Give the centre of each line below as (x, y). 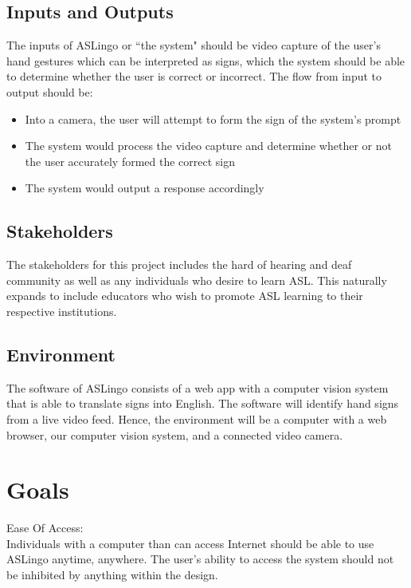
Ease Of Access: (45, 528)
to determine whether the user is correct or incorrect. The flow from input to (194, 76)
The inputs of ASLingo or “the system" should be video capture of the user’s (194, 45)
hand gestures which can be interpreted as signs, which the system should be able (206, 60)
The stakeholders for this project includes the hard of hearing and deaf (179, 264)
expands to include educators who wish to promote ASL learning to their (185, 296)
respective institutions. (62, 311)
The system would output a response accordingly (145, 188)
